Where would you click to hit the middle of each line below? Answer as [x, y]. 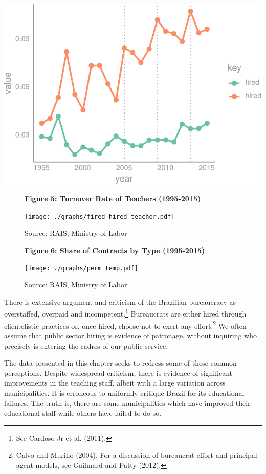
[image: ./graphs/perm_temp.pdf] [81, 268]
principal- [245, 455]
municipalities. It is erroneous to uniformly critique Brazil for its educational [124, 392]
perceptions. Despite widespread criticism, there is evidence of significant [118, 373]
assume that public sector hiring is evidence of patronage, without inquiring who [131, 335]
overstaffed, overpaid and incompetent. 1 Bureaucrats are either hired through [125, 313]
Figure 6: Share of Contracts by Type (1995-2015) [115, 250]
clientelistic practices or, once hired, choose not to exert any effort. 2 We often [125, 325]
